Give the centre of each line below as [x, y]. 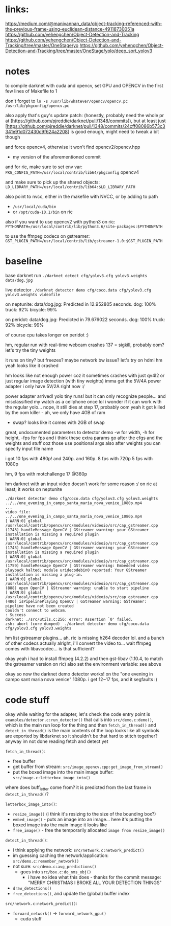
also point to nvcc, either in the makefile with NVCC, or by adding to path [82, 196]
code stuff [27, 700]
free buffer [24, 761]
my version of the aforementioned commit [56, 156]
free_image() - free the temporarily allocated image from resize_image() [89, 830]
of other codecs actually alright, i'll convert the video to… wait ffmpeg [78, 643]
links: [17, 9]
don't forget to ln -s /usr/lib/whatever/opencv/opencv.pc [67, 101]
